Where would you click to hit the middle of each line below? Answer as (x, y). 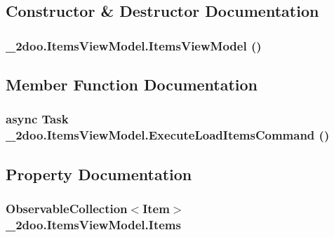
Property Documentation (99, 174)
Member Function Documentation (132, 84)
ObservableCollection (67, 208)
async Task (37, 119)
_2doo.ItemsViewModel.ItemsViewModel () (134, 45)
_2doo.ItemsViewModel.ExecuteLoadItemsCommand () (168, 135)
